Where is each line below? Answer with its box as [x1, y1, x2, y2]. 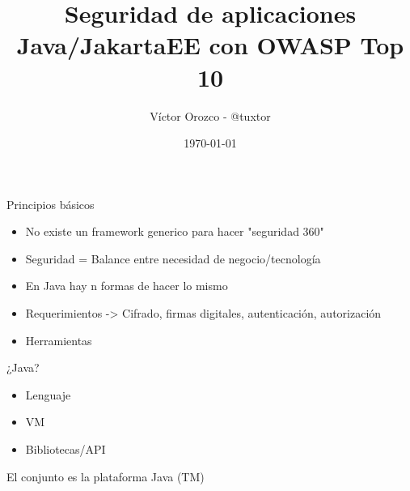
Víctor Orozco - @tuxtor [150, 107, 271, 124]
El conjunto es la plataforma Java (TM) [6, 468, 205, 485]
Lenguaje [25, 386, 71, 403]
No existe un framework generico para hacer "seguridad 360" [25, 223, 324, 240]
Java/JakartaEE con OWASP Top [16, 28, 404, 62]
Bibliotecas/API [25, 441, 106, 458]
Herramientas [25, 331, 92, 348]
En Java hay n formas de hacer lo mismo [25, 277, 228, 294]
